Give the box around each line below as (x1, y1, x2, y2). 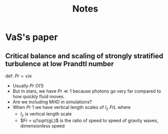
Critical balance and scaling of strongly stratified (5, 52, 163, 60)
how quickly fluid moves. (12, 94, 65, 99)
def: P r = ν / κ (5, 73, 32, 79)
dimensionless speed (20, 122, 65, 129)
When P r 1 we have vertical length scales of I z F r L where (12, 104, 131, 111)
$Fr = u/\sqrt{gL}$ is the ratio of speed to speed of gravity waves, (20, 117, 159, 123)
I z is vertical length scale (20, 111, 72, 118)
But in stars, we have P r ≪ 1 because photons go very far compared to (12, 88, 161, 94)
